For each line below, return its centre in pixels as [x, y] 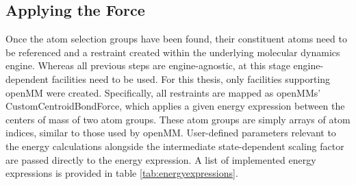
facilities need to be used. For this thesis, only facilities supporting [191, 78]
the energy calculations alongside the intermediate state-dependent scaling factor [175, 146]
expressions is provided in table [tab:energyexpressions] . [122, 173]
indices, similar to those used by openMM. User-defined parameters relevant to [171, 133]
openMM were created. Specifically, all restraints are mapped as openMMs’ [163, 92]
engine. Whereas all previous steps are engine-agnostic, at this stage [148, 65]
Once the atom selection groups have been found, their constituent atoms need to [176, 39]
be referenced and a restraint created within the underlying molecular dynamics [173, 52]
